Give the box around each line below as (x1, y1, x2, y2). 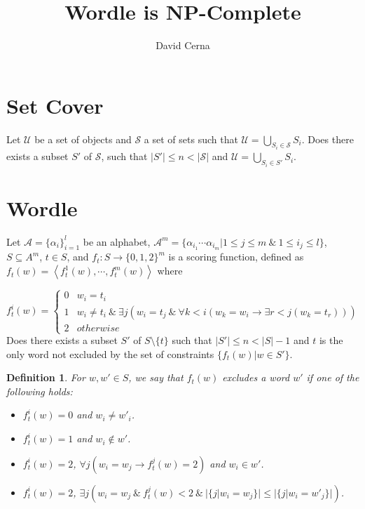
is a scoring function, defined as (168, 249, 304, 264)
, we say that (128, 370, 184, 385)
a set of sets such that (144, 131, 238, 146)
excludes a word (222, 370, 290, 385)
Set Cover (6, 91, 104, 119)
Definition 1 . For (6, 370, 85, 385)
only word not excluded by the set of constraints (6, 346, 214, 361)
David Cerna (156, 38, 210, 53)
